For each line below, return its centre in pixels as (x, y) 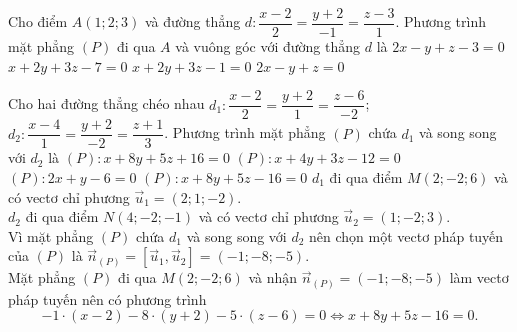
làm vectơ (479, 277)
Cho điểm (38, 21)
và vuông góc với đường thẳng (268, 46)
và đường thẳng (192, 21)
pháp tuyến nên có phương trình (107, 298)
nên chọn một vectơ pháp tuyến (406, 235)
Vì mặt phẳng (51, 235)
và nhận (273, 277)
